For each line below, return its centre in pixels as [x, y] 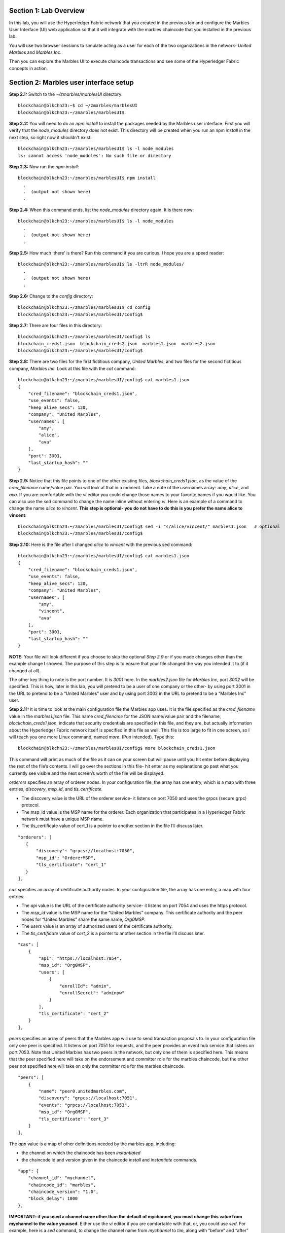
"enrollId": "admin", [86, 986]
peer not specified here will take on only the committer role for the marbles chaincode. [97, 1066]
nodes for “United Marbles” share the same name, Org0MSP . [83, 919]
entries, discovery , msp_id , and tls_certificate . [56, 789]
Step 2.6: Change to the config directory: [51, 296]
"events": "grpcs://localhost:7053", [84, 1105]
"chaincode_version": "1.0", [63, 1192]
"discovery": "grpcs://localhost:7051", [88, 1098]
